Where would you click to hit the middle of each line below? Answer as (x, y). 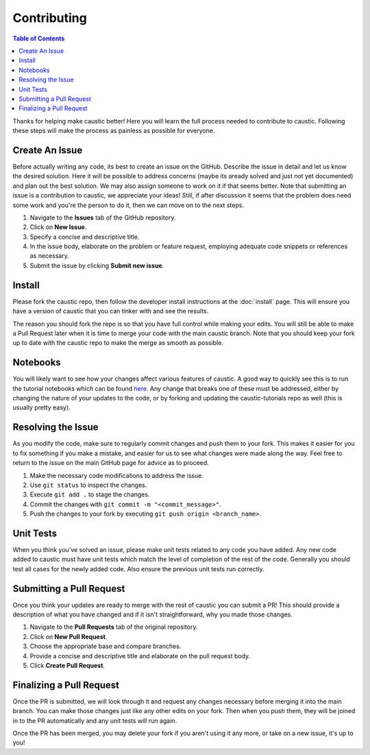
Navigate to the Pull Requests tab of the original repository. (114, 627)
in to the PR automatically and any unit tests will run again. (95, 721)
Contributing (50, 18)
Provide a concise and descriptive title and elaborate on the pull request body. (140, 656)
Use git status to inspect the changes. (88, 485)
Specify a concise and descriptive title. (85, 237)
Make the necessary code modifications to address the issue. (116, 475)
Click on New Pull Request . (69, 636)
